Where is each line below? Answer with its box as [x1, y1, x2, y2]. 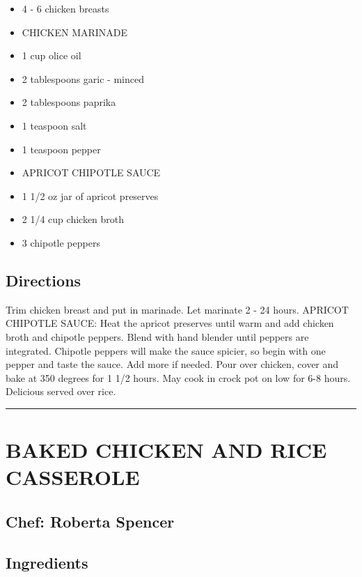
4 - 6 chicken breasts [22, 1, 109, 15]
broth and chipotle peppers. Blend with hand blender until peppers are [6, 329, 309, 344]
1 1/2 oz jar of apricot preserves [22, 188, 159, 203]
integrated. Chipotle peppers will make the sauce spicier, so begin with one [6, 343, 326, 357]
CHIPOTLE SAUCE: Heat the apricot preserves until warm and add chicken [6, 316, 334, 330]
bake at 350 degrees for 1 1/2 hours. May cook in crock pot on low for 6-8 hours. [6, 370, 351, 385]
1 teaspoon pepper [22, 141, 101, 156]
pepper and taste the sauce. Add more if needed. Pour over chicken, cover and [6, 357, 339, 371]
